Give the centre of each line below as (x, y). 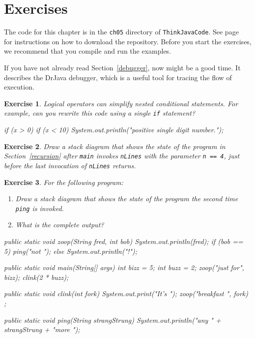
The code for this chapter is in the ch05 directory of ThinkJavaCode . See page (121, 32)
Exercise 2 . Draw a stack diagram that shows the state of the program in (115, 146)
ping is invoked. (40, 208)
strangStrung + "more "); (42, 329)
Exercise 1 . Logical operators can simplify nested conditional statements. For (121, 103)
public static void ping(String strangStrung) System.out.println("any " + (113, 320)
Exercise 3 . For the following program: (64, 182)
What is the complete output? (60, 225)
